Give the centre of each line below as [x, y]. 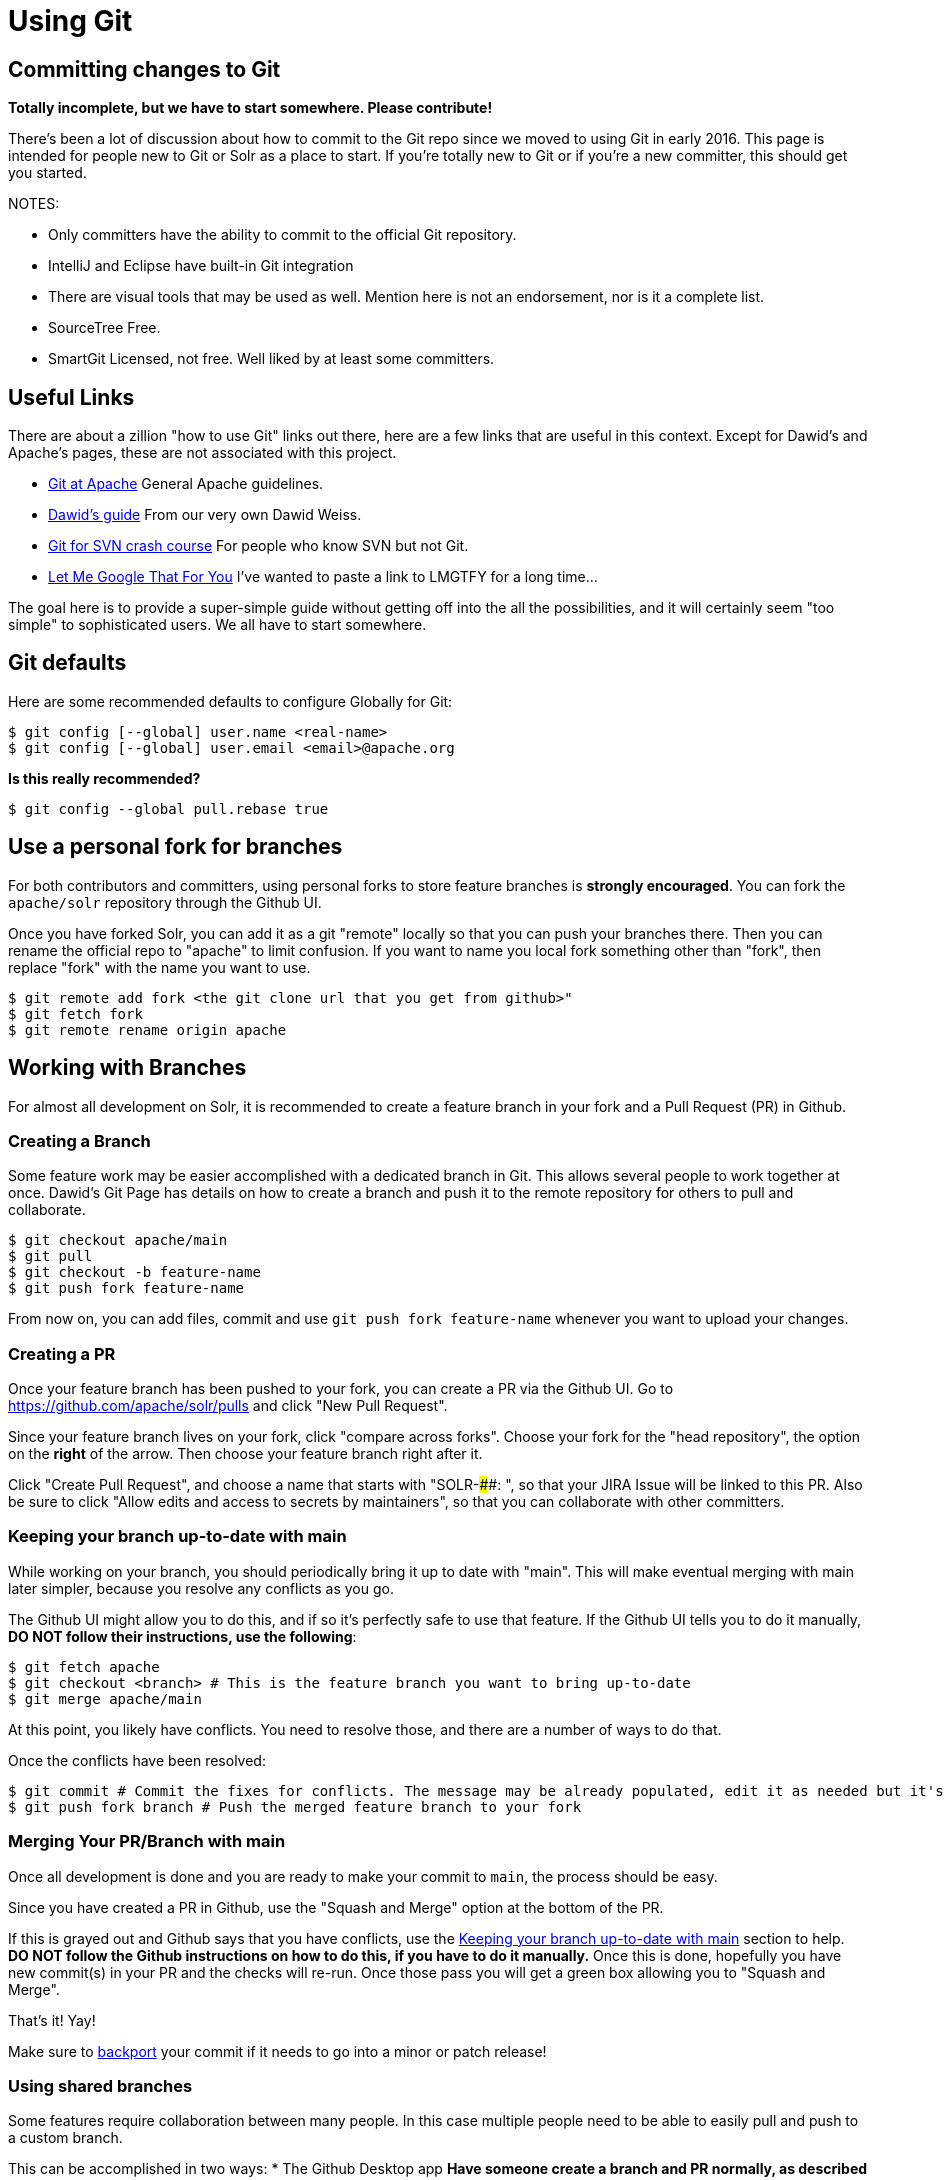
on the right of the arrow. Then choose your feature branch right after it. [245, 1454]
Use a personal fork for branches [175, 847]
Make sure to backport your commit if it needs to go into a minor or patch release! [277, 2051]
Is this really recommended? [104, 778]
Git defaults [67, 663]
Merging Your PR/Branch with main [147, 1841]
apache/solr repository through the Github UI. [165, 902]
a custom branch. [65, 2138]
